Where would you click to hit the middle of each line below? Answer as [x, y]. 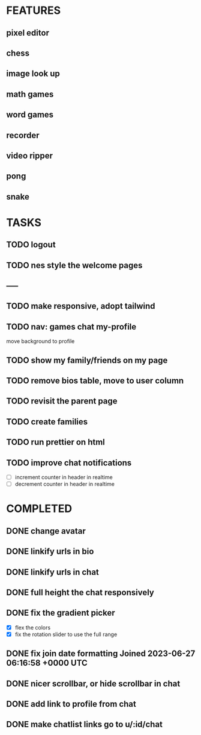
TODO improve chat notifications [69, 463]
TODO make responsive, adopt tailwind [81, 306]
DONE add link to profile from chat [71, 704]
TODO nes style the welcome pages [74, 265]
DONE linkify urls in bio [50, 551]
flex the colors [33, 627]
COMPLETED [39, 509]
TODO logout [31, 245]
